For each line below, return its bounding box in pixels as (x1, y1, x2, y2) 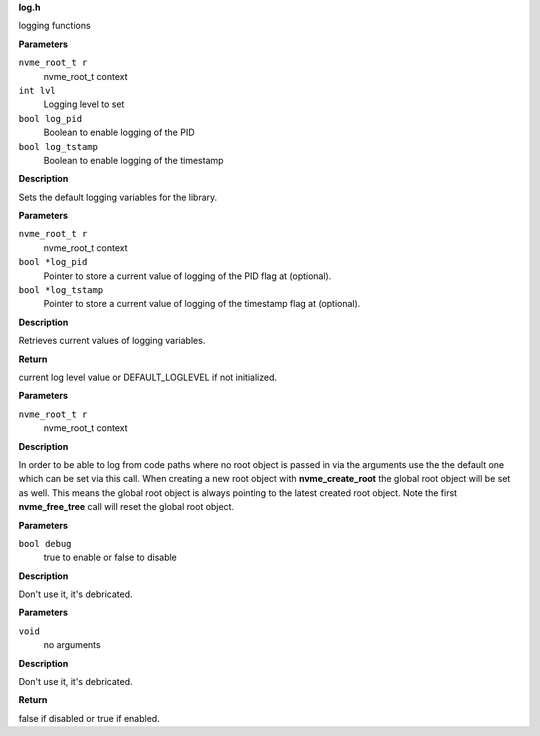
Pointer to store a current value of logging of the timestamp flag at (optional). (43, 298, 361, 310)
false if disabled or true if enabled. (18, 712, 160, 724)
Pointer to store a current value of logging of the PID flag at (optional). (43, 270, 332, 282)
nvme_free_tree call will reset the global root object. (18, 501, 235, 513)
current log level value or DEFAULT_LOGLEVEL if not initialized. (18, 371, 278, 383)
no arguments (43, 639, 101, 651)
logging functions (18, 20, 91, 32)
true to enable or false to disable (43, 551, 177, 564)
